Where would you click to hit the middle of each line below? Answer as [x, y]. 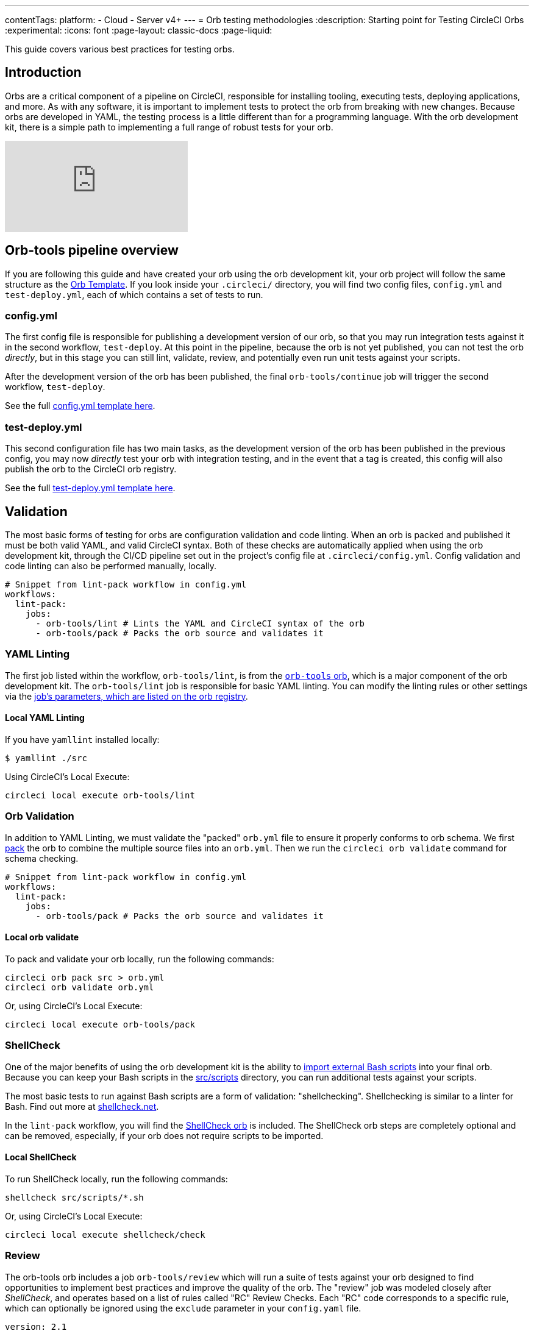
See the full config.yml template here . [80, 406]
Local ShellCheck [41, 1157]
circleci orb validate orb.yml [80, 987]
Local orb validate [42, 937]
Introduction [43, 73]
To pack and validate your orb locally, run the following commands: [140, 959]
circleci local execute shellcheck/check [105, 1234]
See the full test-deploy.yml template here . [90, 488]
